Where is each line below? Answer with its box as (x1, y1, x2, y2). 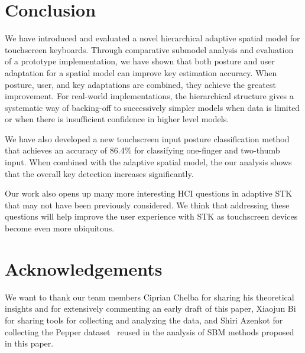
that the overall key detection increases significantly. (5, 167, 194, 179)
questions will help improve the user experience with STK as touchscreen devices (5, 210, 298, 223)
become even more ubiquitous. (5, 222, 115, 234)
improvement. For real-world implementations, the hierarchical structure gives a (5, 90, 294, 102)
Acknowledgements (5, 256, 163, 280)
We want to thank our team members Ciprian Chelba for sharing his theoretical (5, 290, 294, 303)
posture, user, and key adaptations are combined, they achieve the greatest (5, 78, 276, 90)
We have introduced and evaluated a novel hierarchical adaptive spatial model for (5, 32, 300, 44)
